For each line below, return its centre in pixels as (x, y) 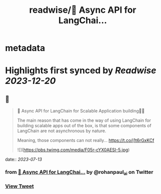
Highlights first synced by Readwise (81, 70)
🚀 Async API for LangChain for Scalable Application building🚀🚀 (81, 111)
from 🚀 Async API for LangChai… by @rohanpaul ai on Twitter (79, 173)
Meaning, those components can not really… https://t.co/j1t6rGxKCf (86, 140)
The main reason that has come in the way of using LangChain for (84, 120)
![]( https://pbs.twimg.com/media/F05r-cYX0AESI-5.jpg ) (73, 150)
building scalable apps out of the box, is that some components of (84, 126)
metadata (25, 48)
